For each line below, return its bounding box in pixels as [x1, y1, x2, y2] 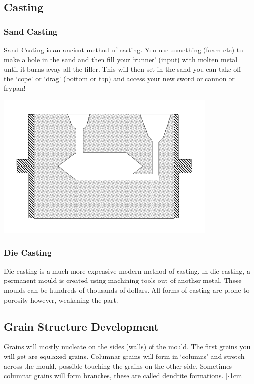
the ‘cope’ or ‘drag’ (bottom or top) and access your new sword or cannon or [4, 73, 235, 83]
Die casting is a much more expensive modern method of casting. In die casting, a [4, 265, 250, 276]
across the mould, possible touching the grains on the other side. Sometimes [4, 360, 232, 371]
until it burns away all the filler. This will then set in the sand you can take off [4, 64, 241, 74]
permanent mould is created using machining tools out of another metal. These [4, 275, 242, 285]
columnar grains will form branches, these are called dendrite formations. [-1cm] [4, 370, 244, 381]
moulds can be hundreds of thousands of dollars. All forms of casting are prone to [4, 284, 250, 295]
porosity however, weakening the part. [4, 294, 118, 305]
